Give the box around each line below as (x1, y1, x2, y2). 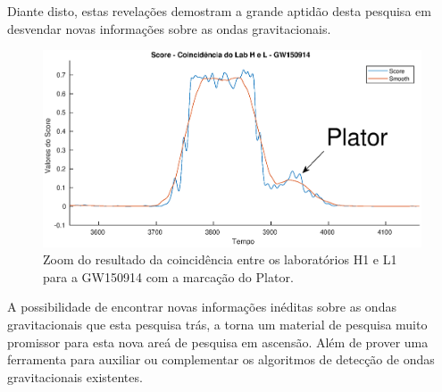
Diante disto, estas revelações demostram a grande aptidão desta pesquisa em (7, 2, 431, 20)
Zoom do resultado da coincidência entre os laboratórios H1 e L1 (43, 250, 397, 269)
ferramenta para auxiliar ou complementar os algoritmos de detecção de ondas (7, 350, 435, 369)
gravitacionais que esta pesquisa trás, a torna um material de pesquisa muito (7, 315, 428, 334)
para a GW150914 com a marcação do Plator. (43, 267, 294, 286)
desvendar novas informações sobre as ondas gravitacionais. (7, 19, 331, 38)
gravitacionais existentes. (7, 367, 143, 386)
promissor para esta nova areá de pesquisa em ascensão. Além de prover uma (7, 332, 429, 351)
